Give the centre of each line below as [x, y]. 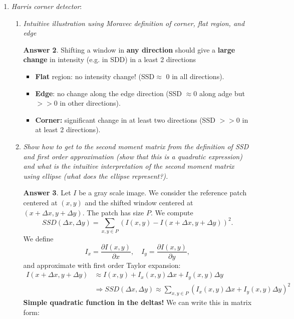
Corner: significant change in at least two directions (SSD [125, 119]
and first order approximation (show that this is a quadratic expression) [133, 156]
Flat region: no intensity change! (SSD [95, 76]
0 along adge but [219, 93]
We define [38, 238]
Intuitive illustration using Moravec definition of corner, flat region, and [134, 23]
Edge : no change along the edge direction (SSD [109, 93]
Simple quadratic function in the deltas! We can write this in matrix [137, 302]
